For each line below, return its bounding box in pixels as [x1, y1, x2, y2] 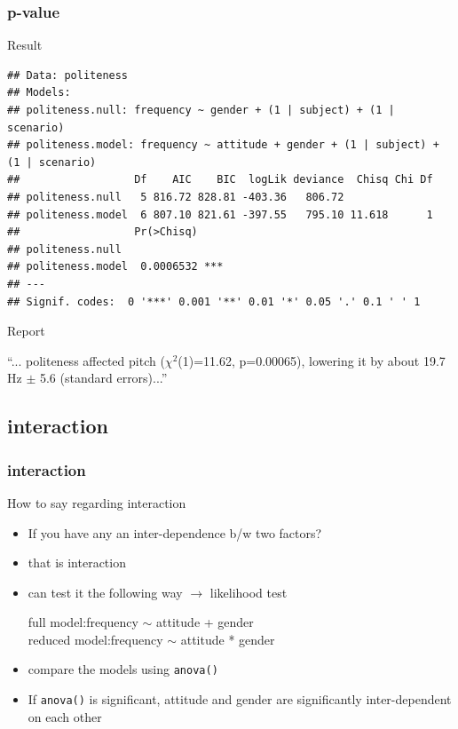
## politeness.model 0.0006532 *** [7, 260, 224, 273]
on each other [28, 707, 102, 725]
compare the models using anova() [28, 660, 218, 678]
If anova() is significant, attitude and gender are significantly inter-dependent [28, 690, 452, 709]
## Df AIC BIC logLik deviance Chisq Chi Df [7, 173, 433, 186]
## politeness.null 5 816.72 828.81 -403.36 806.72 [7, 190, 344, 203]
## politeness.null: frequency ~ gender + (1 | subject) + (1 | [7, 104, 395, 116]
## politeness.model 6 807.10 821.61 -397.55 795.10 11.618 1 [7, 208, 433, 221]
